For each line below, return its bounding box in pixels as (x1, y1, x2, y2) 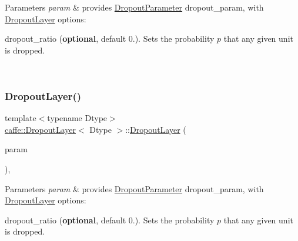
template (5, 112, 36, 124)
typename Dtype (47, 112, 108, 124)
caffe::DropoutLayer (5, 123, 76, 135)
